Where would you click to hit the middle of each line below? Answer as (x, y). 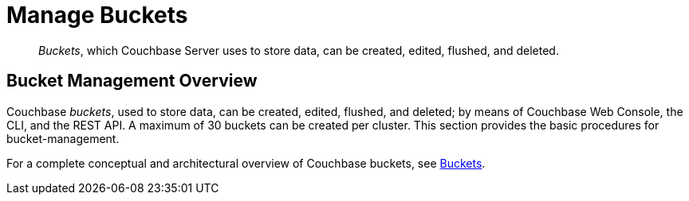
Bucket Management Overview (132, 81)
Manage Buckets (97, 15)
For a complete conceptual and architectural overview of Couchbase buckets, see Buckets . (246, 163)
